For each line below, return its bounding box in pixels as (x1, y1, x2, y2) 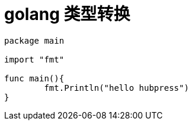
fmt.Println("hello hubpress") (44, 83, 189, 93)
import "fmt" (4, 54, 65, 64)
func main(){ (4, 73, 65, 83)
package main (4, 35, 65, 45)
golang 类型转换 (4, 4, 130, 24)
